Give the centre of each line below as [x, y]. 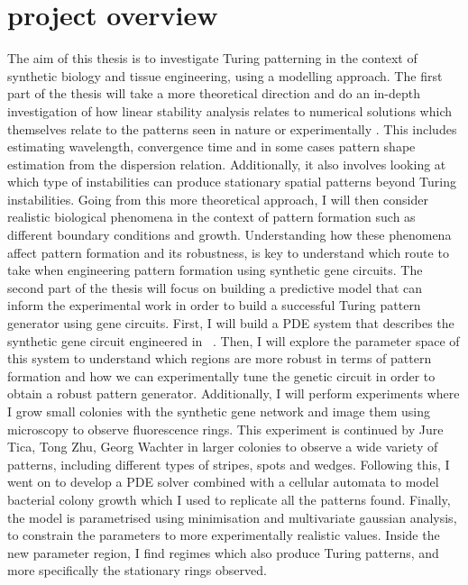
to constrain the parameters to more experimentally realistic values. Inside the [224, 535]
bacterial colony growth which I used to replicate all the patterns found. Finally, [229, 499]
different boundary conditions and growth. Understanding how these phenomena [229, 235]
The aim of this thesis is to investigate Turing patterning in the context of [212, 58]
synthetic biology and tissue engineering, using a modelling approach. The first [225, 75]
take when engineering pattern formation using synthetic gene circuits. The [215, 270]
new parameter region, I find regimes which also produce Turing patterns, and [223, 552]
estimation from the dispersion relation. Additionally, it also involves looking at [227, 164]
